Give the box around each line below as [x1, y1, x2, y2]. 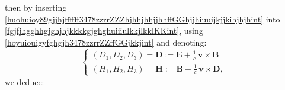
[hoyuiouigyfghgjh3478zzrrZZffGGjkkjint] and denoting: [5, 36, 207, 48]
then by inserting [5, 1, 67, 13]
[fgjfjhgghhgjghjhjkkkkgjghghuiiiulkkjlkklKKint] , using [5, 24, 203, 37]
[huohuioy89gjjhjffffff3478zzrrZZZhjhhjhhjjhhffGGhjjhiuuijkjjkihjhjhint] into [5, 12, 280, 25]
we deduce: [5, 75, 44, 88]
